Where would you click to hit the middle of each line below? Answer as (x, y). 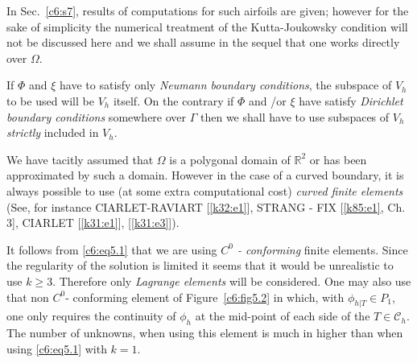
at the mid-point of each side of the (283, 316)
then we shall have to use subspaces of (295, 116)
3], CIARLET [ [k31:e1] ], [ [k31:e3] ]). (93, 223)
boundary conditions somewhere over (97, 116)
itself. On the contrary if (173, 100)
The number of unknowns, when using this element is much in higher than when (205, 333)
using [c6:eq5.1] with (57, 348)
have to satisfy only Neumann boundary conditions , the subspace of (226, 85)
